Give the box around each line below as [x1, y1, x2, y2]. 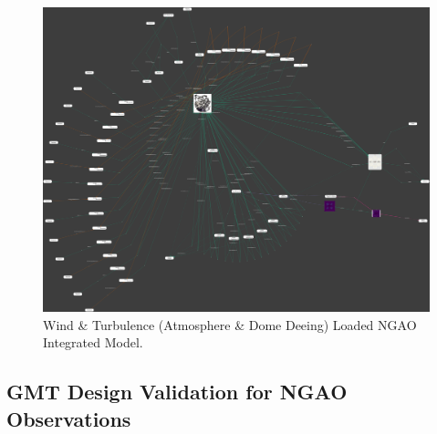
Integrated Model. [43, 333, 143, 352]
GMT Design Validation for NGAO [6, 377, 348, 406]
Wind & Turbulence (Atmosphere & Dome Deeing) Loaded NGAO [43, 315, 417, 334]
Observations [6, 404, 131, 432]
